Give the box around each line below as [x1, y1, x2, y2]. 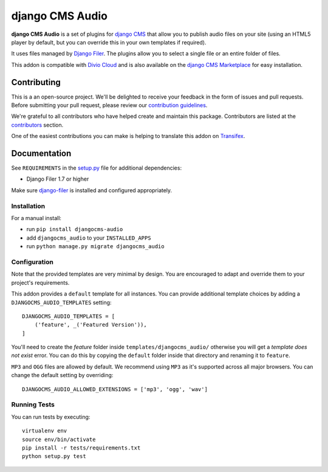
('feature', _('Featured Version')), [34, 321, 147, 328]
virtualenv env [22, 428, 67, 434]
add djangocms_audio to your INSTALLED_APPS [26, 234, 151, 241]
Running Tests [11, 400, 55, 409]
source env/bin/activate [22, 436, 96, 443]
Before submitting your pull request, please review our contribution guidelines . [11, 102, 208, 109]
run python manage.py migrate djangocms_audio [26, 243, 165, 250]
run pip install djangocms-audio [26, 226, 123, 233]
